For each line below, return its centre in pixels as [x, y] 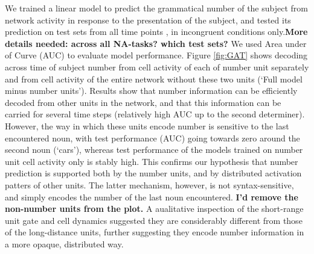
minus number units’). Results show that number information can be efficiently [151, 91]
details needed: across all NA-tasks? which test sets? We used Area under [156, 43]
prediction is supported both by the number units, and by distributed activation [153, 173]
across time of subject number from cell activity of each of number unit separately [157, 67]
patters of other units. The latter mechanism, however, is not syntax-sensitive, [149, 184]
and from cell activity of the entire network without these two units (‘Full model [154, 79]
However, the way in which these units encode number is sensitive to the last [147, 125]
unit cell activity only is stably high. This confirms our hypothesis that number [152, 161]
